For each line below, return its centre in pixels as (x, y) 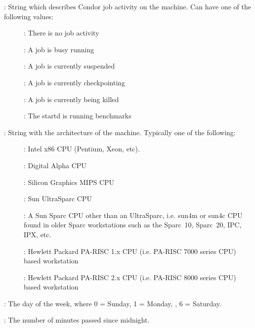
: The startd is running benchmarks (78, 116)
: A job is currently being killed (71, 99)
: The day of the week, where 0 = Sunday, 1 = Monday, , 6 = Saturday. (113, 303)
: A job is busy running (59, 49)
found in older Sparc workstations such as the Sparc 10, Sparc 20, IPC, (133, 225)
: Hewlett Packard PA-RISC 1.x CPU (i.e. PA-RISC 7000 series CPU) (130, 251)
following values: (29, 16)
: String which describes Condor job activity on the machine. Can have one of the (127, 6)
